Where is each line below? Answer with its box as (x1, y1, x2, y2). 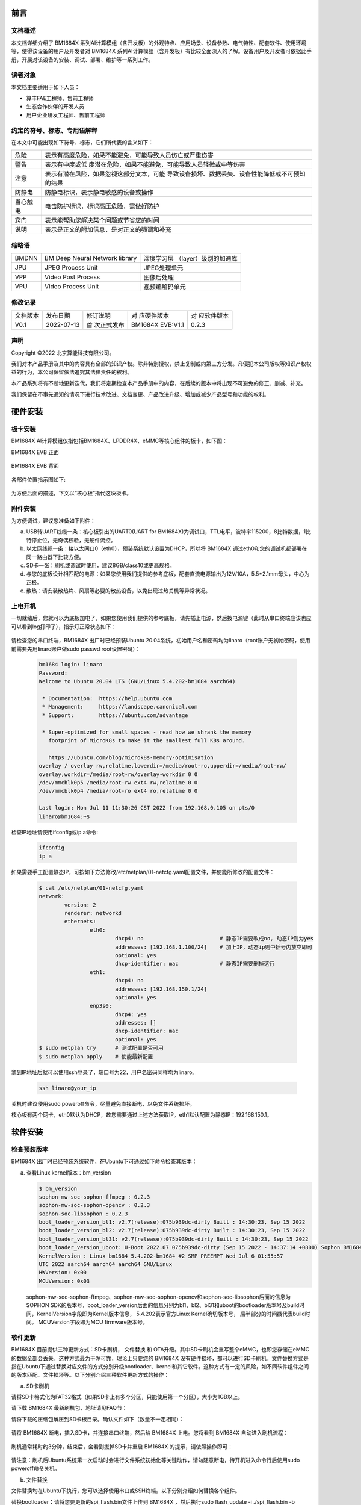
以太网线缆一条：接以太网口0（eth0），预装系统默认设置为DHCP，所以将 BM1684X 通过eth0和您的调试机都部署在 (26, 545, 307, 552)
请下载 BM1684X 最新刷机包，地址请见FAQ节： (11, 1404, 128, 1412)
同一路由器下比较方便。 (26, 553, 84, 560)
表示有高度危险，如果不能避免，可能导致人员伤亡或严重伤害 (45, 151, 214, 160)
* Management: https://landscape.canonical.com (42, 703, 198, 710)
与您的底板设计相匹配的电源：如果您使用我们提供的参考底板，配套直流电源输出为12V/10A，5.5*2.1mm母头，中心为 (26, 570, 310, 577)
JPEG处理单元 (143, 264, 184, 272)
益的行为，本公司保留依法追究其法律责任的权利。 (11, 368, 132, 376)
